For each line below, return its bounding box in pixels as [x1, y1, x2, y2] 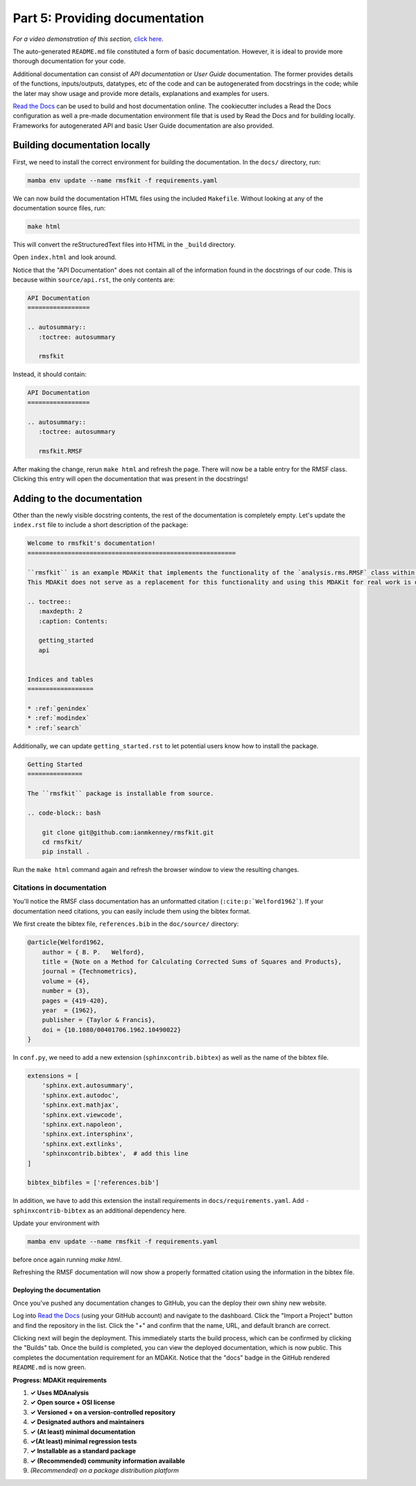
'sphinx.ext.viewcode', [42, 1111, 123, 1119]
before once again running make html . [12, 1256, 122, 1264]
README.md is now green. [12, 1363, 87, 1371]
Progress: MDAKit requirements [12, 1376, 107, 1384]
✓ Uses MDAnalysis [30, 1388, 89, 1396]
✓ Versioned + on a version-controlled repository [30, 1408, 176, 1416]
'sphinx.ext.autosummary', [42, 1081, 135, 1090]
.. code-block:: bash [27, 809, 101, 817]
